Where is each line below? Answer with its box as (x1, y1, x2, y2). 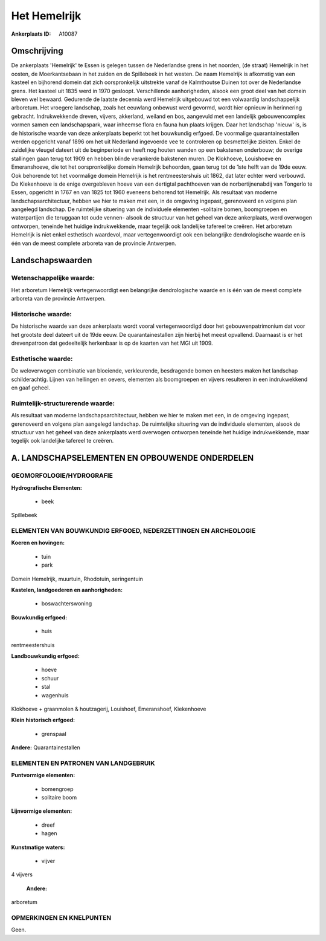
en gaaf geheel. (11, 384, 51, 391)
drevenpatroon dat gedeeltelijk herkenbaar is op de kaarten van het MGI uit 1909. (11, 339, 214, 347)
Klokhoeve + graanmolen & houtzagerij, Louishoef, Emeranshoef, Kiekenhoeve (11, 705, 206, 712)
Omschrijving (11, 46, 63, 56)
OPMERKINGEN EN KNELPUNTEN (11, 913, 112, 922)
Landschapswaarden (11, 255, 92, 265)
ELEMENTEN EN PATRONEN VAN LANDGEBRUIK (11, 759, 155, 767)
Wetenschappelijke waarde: (11, 274, 95, 282)
